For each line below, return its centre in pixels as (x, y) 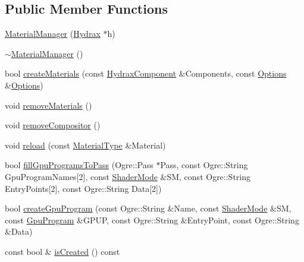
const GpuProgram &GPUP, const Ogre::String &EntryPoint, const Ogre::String (152, 220)
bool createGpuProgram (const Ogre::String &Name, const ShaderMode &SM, (148, 208)
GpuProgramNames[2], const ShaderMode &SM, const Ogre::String (128, 176)
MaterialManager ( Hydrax (53, 34)
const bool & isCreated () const (62, 251)
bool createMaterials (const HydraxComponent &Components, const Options (146, 73)
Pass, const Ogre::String (204, 165)
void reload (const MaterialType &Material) (85, 145)
